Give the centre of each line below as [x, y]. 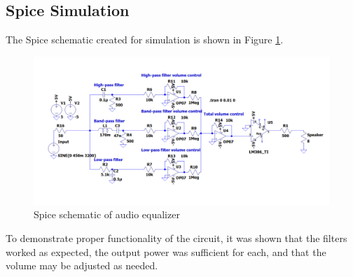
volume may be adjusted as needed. [82, 265]
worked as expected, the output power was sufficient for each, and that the [166, 251]
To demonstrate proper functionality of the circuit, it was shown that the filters [176, 237]
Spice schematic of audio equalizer [107, 214]
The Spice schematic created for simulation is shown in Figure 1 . [145, 40]
